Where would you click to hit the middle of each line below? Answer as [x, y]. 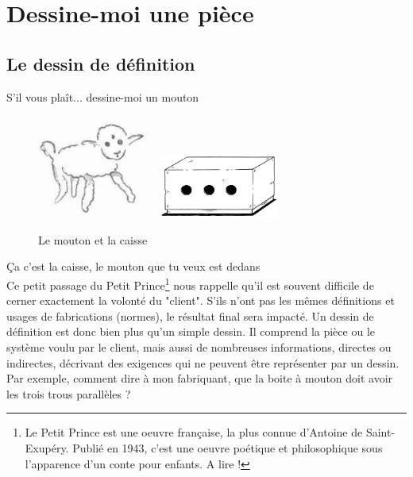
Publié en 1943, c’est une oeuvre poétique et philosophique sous [228, 447]
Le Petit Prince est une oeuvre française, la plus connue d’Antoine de [194, 432]
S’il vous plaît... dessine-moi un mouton [103, 96]
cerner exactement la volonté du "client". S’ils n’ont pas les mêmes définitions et [201, 300]
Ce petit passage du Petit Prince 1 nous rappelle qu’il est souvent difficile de [190, 283]
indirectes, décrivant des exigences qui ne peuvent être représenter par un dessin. [203, 362]
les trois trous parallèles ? [69, 393]
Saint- [380, 432]
